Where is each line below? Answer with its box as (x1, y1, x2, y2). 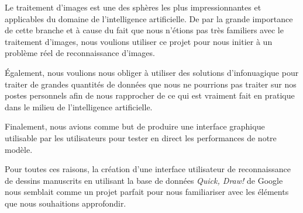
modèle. (5, 143, 33, 155)
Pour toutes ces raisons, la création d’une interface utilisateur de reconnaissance (5, 163, 291, 175)
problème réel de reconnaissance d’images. (5, 47, 155, 59)
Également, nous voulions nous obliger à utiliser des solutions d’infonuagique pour (5, 66, 299, 78)
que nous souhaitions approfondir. (5, 197, 126, 209)
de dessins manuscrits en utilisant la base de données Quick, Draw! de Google (5, 174, 283, 186)
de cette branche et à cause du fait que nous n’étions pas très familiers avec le (5, 24, 284, 36)
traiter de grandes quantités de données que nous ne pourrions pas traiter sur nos (5, 78, 297, 90)
